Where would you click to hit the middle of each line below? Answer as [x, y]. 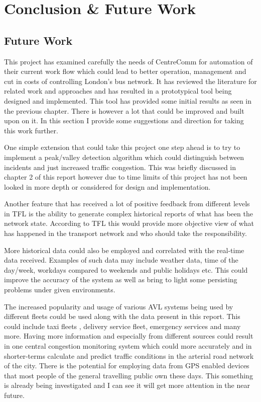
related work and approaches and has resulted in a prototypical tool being [118, 91]
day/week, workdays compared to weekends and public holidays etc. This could [126, 269]
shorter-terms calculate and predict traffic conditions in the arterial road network [129, 355]
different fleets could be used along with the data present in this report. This [122, 316]
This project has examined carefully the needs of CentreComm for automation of [128, 61]
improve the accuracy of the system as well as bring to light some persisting [121, 279]
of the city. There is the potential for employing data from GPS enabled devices [127, 366]
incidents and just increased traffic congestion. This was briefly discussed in [120, 167]
